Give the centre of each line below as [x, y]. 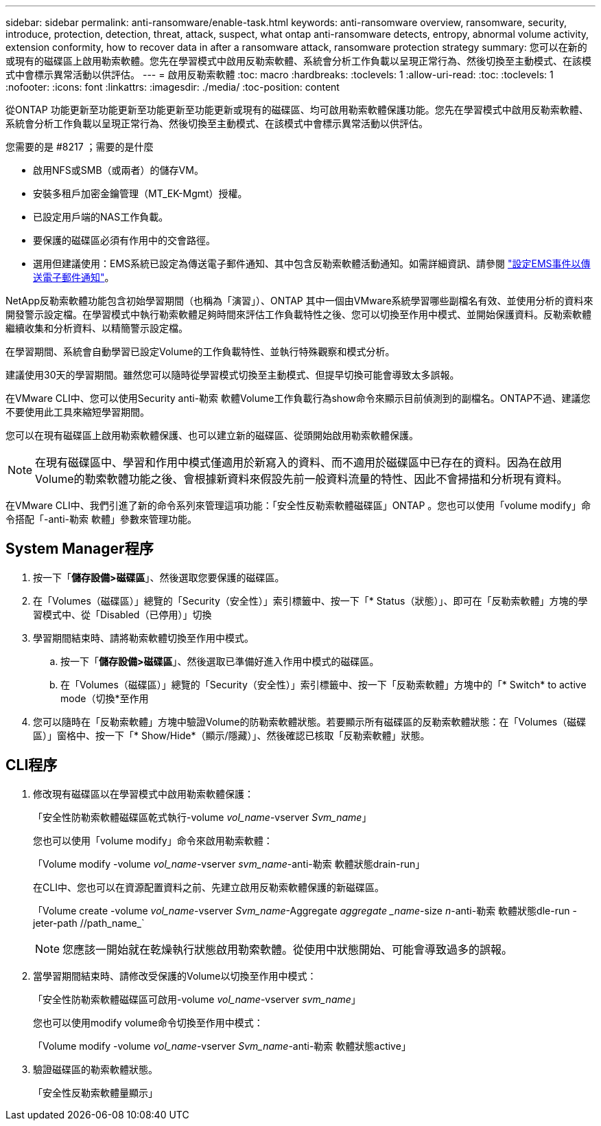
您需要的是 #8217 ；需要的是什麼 [80, 147]
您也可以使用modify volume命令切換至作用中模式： [148, 1022]
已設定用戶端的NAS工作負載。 [101, 217]
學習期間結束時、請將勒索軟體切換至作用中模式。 [143, 638]
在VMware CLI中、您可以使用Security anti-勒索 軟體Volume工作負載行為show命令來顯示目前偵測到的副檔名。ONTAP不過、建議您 [298, 398]
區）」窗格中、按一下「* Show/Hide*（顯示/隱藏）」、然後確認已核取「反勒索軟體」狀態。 [232, 735]
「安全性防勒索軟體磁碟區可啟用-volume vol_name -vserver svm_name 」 [197, 999]
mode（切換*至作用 [105, 698]
